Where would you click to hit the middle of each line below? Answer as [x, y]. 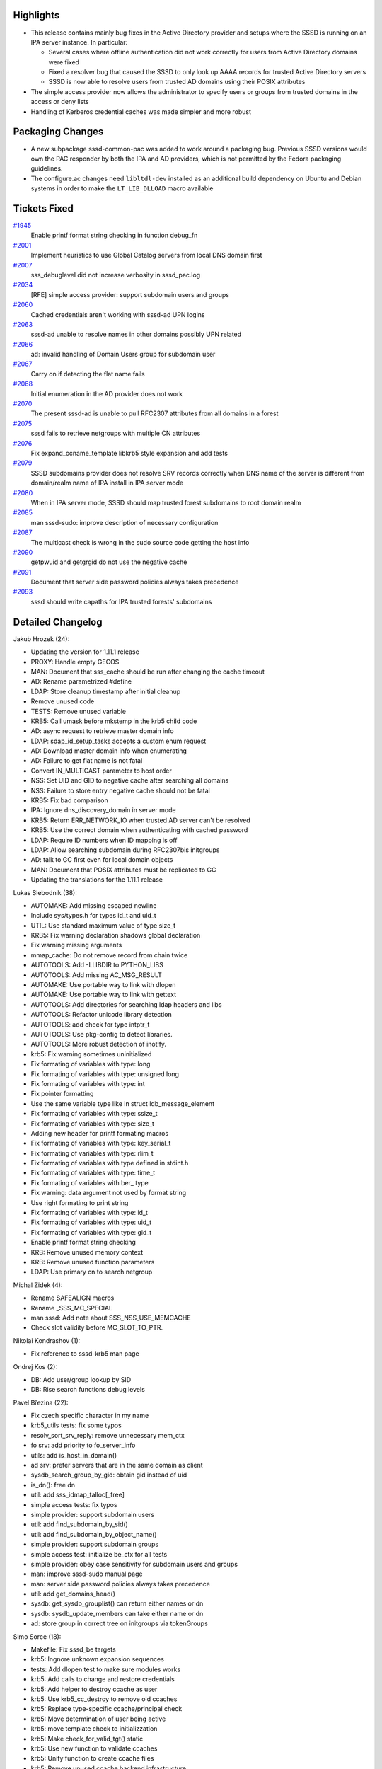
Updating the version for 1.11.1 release [85, 652]
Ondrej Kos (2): [35, 1366]
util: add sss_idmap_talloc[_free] [78, 1495]
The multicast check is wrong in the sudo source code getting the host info [140, 542]
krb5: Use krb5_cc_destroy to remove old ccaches [104, 1699]
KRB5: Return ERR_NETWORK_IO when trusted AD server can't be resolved [140, 820]
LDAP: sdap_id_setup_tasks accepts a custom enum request [118, 741]
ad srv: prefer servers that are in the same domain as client [117, 1465]
